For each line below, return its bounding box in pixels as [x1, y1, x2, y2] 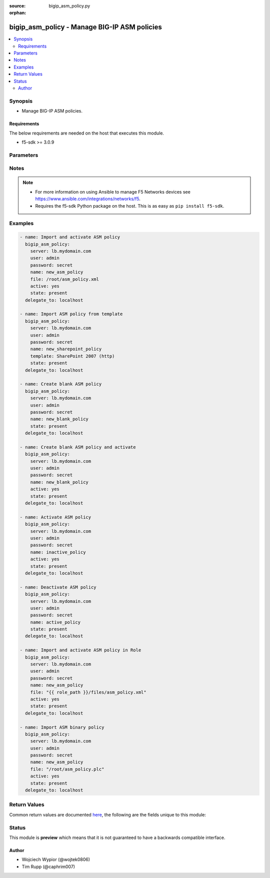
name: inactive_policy [30, 549, 86, 555]
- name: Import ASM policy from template [19, 311, 123, 317]
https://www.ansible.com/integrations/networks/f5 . [35, 196, 141, 202]
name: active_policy [30, 619, 81, 625]
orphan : [9, 10, 26, 16]
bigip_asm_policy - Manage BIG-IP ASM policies [9, 23, 162, 32]
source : [9, 3, 26, 9]
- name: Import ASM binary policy [19, 724, 104, 730]
